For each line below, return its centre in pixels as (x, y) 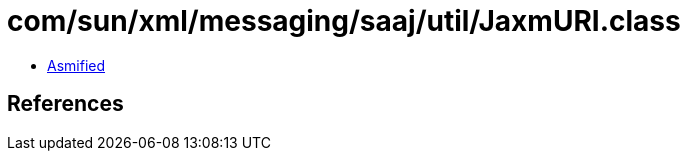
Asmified (76, 65)
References (65, 104)
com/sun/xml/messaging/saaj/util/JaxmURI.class (344, 21)
